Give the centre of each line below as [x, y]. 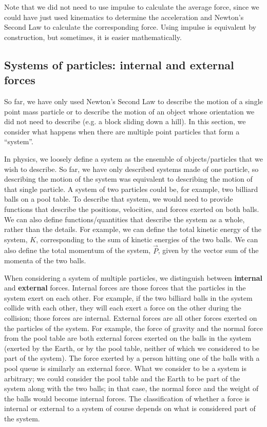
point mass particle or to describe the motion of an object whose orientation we [129, 111]
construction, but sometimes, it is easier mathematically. [93, 37]
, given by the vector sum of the [208, 250]
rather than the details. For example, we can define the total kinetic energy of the [133, 229]
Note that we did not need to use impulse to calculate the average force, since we [132, 7]
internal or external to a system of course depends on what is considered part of [130, 408]
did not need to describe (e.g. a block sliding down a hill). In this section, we [125, 121]
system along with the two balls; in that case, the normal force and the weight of [131, 388]
